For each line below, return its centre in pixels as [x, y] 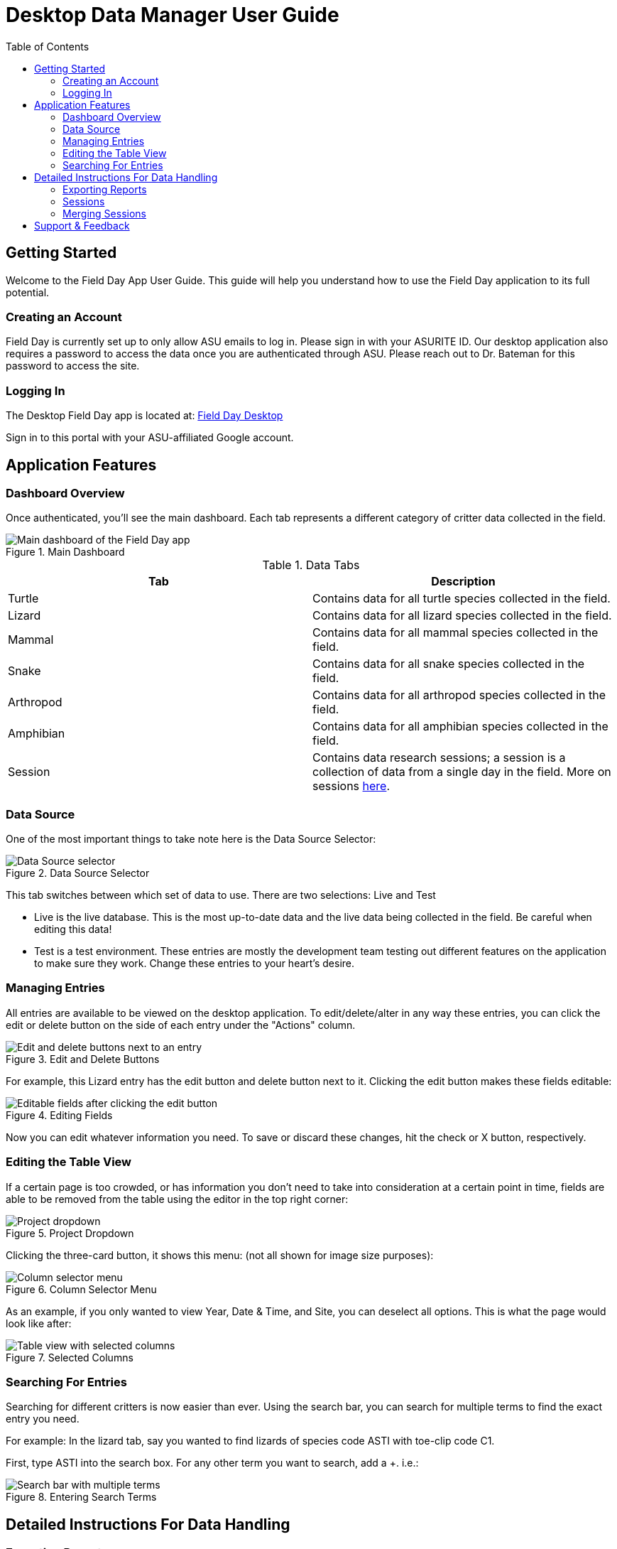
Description [463, 582]
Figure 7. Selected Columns [70, 1357]
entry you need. [43, 1419]
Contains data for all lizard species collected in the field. [462, 616]
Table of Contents [48, 46]
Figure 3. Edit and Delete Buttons [83, 1059]
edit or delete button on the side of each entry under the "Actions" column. [181, 1025]
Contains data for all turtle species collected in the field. [462, 599]
